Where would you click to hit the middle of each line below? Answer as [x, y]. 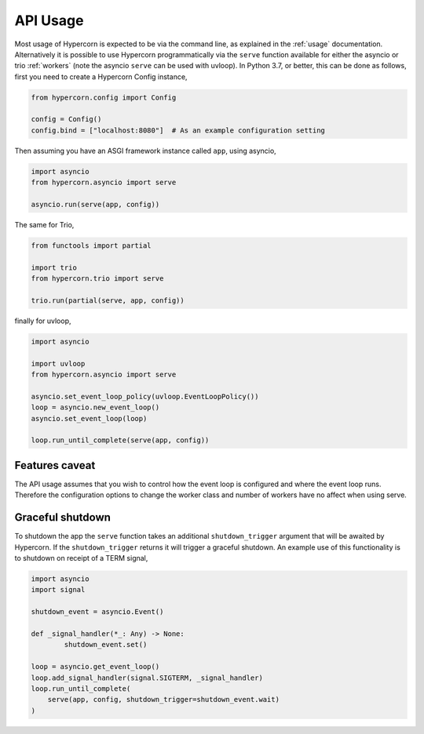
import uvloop [58, 363]
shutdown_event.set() [106, 645]
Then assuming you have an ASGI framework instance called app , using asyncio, [145, 151]
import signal [58, 590]
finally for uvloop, [43, 321]
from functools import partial [91, 245]
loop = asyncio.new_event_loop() [95, 407]
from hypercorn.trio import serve [97, 279]
